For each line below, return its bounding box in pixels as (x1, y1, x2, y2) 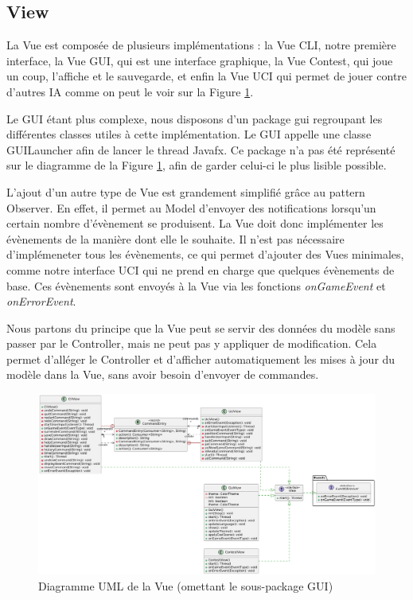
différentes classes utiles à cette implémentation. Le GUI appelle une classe (6, 126, 372, 142)
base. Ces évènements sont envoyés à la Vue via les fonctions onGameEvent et (6, 277, 386, 294)
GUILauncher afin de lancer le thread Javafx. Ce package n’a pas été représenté (6, 141, 395, 158)
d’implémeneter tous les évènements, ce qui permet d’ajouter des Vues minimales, (6, 246, 404, 263)
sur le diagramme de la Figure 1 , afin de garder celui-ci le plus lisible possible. (6, 157, 387, 173)
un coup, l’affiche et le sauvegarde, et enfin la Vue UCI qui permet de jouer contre (6, 68, 407, 84)
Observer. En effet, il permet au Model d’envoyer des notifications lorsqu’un (6, 199, 376, 216)
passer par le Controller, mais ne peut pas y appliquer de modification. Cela (6, 335, 377, 352)
